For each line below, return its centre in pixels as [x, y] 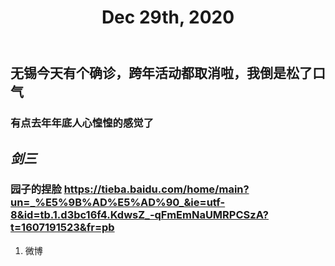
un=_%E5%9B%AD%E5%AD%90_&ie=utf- [118, 203]
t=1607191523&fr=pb [62, 228]
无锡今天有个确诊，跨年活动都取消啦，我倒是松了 [161, 73]
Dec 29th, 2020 [168, 17]
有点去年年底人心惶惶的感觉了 [82, 123]
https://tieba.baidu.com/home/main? [156, 189]
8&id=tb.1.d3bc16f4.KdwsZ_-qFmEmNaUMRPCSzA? [139, 215]
